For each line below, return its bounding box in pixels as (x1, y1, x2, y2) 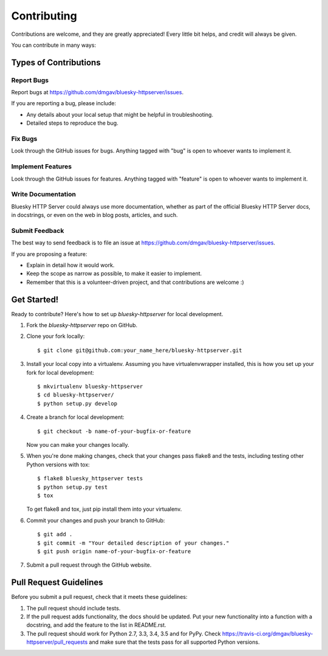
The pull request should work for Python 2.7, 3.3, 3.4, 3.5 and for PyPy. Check (26, 630, 221, 637)
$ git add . (37, 531, 73, 538)
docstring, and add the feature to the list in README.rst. (26, 621, 166, 629)
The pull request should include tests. (26, 604, 121, 612)
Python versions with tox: (26, 461, 91, 468)
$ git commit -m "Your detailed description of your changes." (37, 539, 230, 547)
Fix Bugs (11, 134, 38, 143)
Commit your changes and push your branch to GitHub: (26, 517, 165, 524)
